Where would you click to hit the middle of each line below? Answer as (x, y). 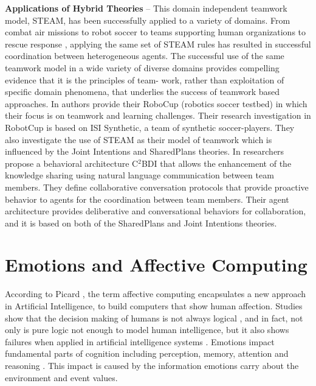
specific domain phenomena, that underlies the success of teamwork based (143, 92)
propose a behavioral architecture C (72, 163)
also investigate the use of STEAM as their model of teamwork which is (139, 139)
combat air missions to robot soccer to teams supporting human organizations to (156, 32)
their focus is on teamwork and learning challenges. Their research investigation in (158, 115)
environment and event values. (61, 377)
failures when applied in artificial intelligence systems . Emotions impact (140, 341)
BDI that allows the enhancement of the (216, 163)
